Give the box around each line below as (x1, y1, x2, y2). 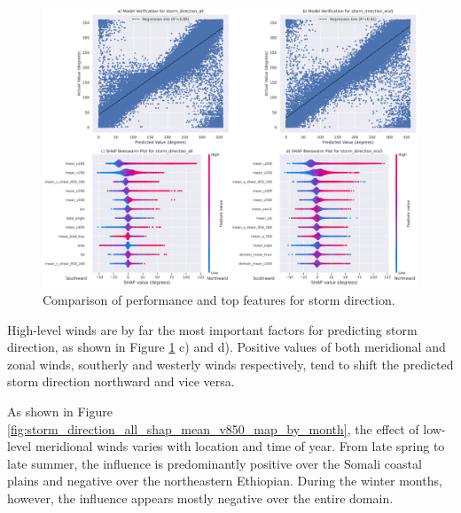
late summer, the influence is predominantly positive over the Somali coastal (7, 454, 422, 472)
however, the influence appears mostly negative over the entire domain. (7, 488, 394, 507)
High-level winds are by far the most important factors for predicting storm (7, 320, 418, 338)
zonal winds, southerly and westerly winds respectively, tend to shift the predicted (7, 354, 454, 373)
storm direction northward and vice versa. (7, 372, 235, 391)
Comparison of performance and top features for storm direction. (43, 290, 395, 308)
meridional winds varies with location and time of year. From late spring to (35, 437, 445, 455)
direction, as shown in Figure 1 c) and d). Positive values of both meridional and (7, 338, 446, 356)
